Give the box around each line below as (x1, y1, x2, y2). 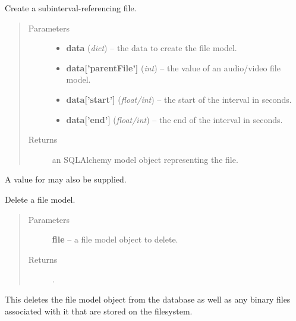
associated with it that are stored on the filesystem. (5, 304, 193, 317)
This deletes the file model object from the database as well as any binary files (5, 292, 291, 305)
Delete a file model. (5, 193, 75, 205)
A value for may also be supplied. (5, 173, 127, 185)
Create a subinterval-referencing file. (5, 2, 137, 14)
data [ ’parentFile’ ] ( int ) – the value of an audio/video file (66, 61, 281, 74)
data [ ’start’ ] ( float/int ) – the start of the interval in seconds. (66, 93, 292, 105)
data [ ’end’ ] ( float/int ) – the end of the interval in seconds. (66, 113, 283, 125)
